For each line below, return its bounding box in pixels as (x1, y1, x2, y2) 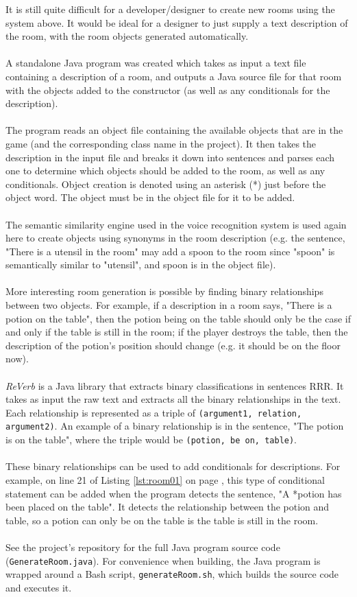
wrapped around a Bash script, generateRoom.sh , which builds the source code (5, 567, 339, 581)
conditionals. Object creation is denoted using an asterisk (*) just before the (5, 176, 326, 191)
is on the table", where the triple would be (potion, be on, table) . (5, 432, 297, 447)
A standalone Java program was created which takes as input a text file (5, 56, 306, 70)
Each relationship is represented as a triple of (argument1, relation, (5, 405, 302, 419)
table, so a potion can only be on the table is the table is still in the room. (5, 513, 319, 527)
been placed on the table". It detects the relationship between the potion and (5, 500, 330, 514)
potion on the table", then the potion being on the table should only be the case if (5, 311, 351, 325)
